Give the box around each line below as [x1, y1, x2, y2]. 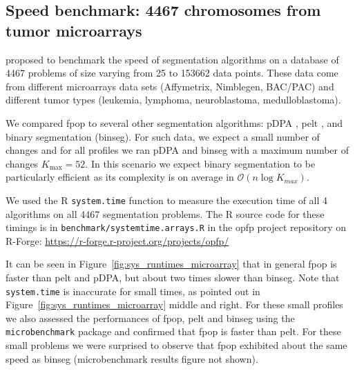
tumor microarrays [6, 19, 142, 41]
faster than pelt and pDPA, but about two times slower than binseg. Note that [6, 270, 340, 285]
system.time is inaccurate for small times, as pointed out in [6, 283, 260, 298]
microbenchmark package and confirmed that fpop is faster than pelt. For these [6, 324, 341, 339]
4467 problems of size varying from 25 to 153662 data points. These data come [6, 66, 338, 80]
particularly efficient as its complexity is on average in [6, 170, 234, 184]
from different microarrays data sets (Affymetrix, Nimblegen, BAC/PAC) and [6, 79, 334, 93]
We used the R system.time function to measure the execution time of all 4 [6, 192, 328, 207]
